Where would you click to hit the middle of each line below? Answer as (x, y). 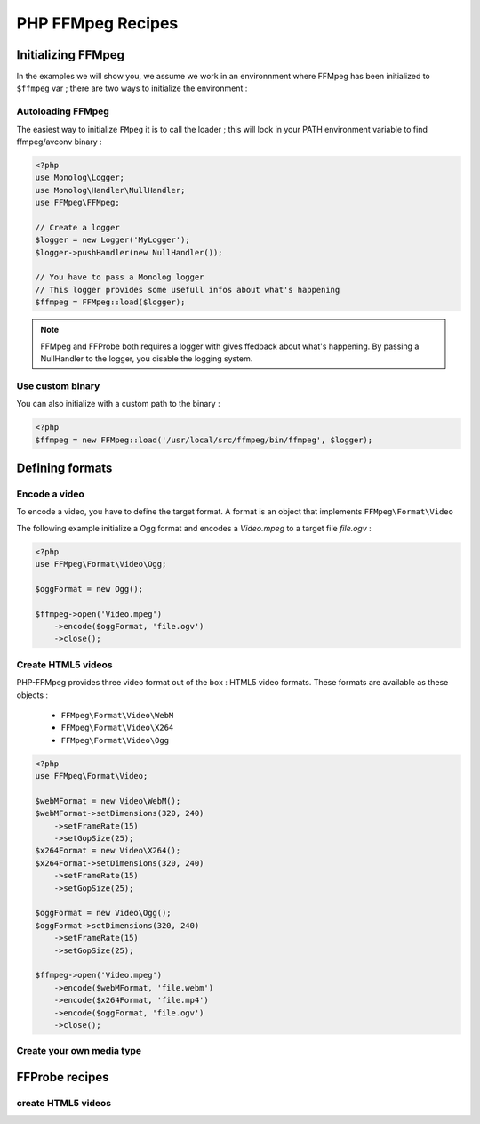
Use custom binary (58, 385)
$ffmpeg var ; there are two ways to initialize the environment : (132, 88)
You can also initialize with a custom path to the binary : (119, 404)
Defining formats (64, 468)
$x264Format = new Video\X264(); (108, 851)
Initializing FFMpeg (70, 55)
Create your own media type (79, 1051)
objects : (32, 695)
